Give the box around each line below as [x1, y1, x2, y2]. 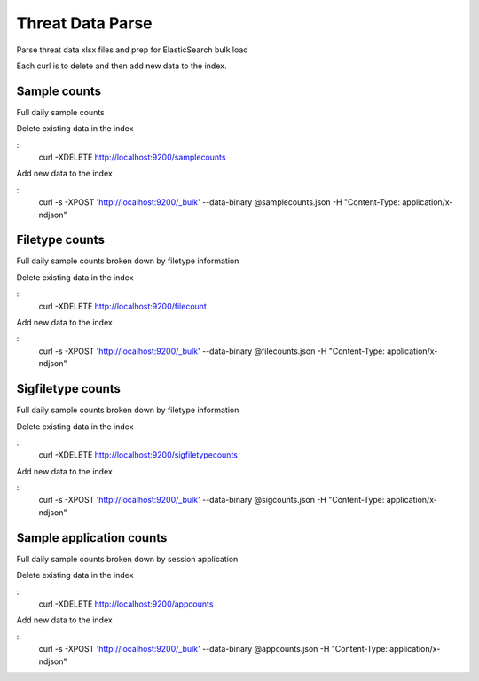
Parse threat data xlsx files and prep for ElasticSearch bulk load [16, 44, 248, 55]
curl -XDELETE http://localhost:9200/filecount [38, 301, 208, 311]
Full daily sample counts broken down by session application [16, 553, 239, 564]
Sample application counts [16, 530, 168, 545]
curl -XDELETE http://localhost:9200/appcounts [38, 599, 214, 609]
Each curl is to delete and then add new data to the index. [16, 60, 227, 71]
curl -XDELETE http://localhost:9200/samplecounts [38, 152, 226, 163]
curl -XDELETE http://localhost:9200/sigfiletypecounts [38, 450, 239, 460]
